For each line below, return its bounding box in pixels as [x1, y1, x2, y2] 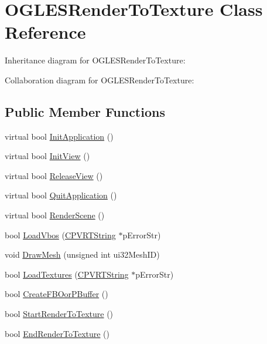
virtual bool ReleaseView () [5, 169, 103, 181]
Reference [5, 20, 86, 44]
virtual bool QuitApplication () [5, 189, 117, 201]
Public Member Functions [5, 102, 165, 120]
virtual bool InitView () [5, 150, 90, 162]
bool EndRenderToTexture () [5, 327, 110, 339]
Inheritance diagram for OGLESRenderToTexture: [5, 54, 186, 66]
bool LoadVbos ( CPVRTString [5, 228, 116, 241]
